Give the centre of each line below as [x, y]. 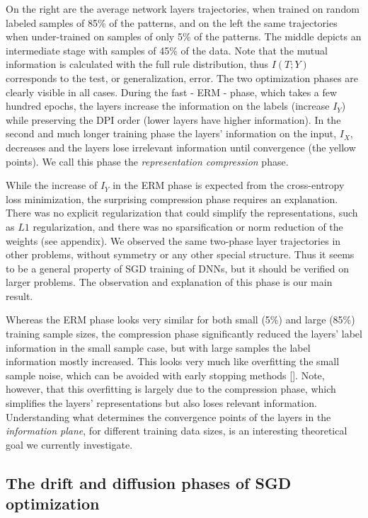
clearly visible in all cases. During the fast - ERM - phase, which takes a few [172, 92]
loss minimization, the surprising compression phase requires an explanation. [172, 198]
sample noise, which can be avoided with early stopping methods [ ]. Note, [165, 375]
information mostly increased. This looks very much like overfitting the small [173, 361]
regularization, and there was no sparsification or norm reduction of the [188, 226]
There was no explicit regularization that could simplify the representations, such [182, 213]
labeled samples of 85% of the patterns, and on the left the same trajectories [172, 22]
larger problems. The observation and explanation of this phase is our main [169, 282]
